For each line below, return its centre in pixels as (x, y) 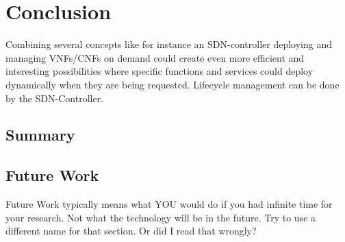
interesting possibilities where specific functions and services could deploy (159, 71)
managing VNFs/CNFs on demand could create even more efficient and (155, 57)
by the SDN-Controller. (55, 98)
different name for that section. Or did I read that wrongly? (131, 231)
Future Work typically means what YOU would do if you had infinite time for (169, 204)
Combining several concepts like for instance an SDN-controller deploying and (169, 44)
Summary (40, 135)
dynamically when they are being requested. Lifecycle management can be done (172, 84)
